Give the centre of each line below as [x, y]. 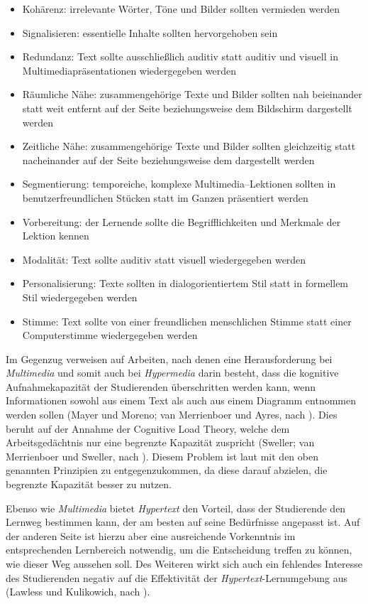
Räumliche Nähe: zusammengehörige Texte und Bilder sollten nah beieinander [192, 94]
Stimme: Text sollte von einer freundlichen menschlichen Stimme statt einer [187, 321]
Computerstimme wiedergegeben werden [110, 335]
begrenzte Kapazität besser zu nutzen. [89, 484]
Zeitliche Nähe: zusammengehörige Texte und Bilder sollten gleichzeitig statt [189, 146]
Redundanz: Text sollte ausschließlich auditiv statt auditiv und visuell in [180, 56]
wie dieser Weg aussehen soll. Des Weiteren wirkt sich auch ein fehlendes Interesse [184, 563]
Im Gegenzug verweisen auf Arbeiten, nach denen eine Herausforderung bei [169, 358]
